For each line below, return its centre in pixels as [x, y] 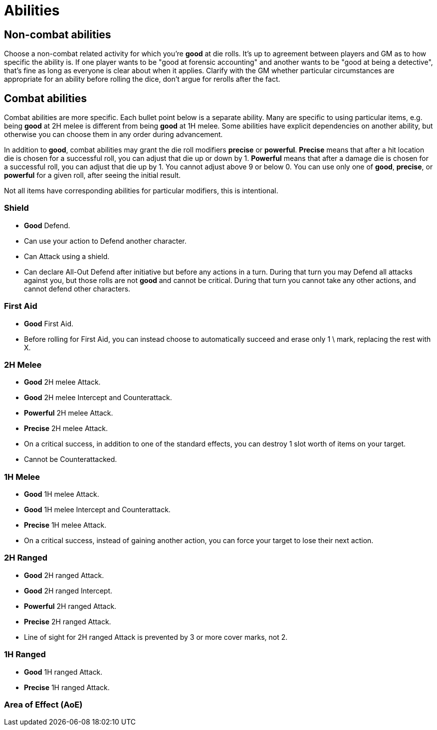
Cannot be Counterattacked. [71, 459]
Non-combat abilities [58, 34]
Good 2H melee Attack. [62, 382]
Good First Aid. [49, 323]
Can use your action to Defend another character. [105, 241]
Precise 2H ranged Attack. [68, 621]
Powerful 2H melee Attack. [69, 413]
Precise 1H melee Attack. [65, 525]
